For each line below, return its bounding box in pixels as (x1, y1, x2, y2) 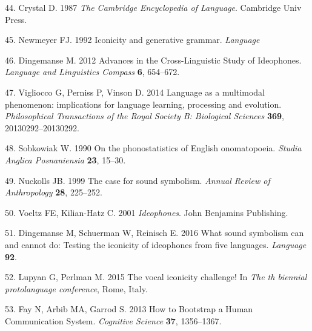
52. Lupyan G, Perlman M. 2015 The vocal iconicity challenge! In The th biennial (5, 270, 307, 283)
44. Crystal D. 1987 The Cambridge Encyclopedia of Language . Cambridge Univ (5, 1, 302, 13)
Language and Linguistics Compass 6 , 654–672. (5, 65, 180, 78)
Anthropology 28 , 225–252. (5, 186, 102, 198)
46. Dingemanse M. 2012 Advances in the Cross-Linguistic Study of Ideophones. (5, 53, 302, 66)
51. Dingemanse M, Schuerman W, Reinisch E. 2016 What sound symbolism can (5, 226, 304, 239)
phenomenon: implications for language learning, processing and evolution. (5, 97, 282, 110)
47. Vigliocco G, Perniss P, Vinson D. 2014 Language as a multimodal (5, 85, 265, 98)
